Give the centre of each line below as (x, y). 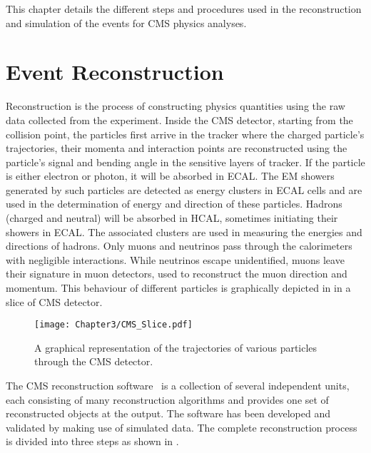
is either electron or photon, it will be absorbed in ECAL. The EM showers (170, 176)
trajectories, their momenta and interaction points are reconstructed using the (177, 148)
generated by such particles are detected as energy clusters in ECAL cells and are (184, 189)
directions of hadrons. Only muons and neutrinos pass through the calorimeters (179, 246)
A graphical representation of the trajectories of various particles (176, 347)
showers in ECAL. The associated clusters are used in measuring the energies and (184, 231)
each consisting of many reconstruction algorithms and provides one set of (167, 399)
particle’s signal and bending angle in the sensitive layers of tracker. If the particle (185, 162)
